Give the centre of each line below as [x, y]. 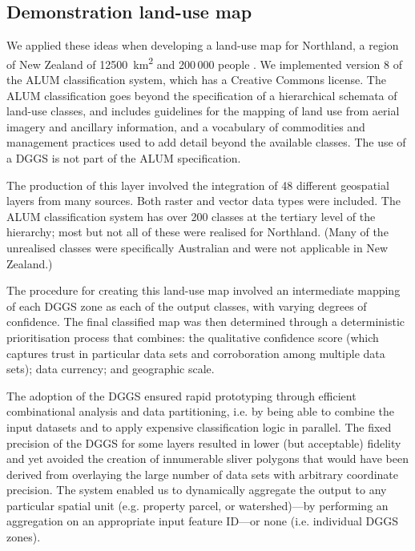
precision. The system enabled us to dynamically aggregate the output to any [197, 490]
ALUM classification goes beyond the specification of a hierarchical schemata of [202, 95]
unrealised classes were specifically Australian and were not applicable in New [197, 247]
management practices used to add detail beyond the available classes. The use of [206, 142]
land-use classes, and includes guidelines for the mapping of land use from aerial [203, 111]
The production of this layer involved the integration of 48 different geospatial [198, 185]
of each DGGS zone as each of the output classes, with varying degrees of [187, 306]
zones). [24, 537]
